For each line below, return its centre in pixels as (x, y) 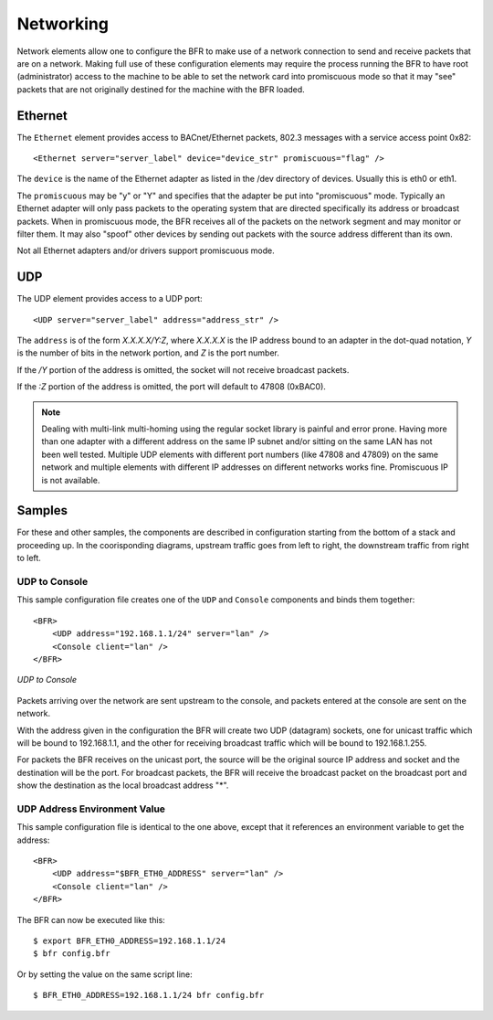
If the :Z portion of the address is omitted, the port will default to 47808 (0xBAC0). (171, 387)
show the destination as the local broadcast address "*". (123, 785)
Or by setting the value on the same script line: (105, 974)
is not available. (71, 480)
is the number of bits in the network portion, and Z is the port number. (148, 353)
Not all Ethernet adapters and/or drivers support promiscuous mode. (146, 250)
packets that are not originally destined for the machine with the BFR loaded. (161, 89)
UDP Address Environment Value (91, 809)
